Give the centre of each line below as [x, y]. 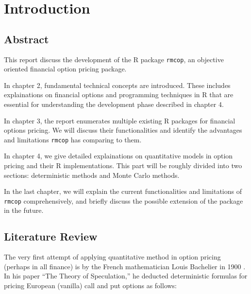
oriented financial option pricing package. [65, 69]
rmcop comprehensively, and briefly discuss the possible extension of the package [124, 200]
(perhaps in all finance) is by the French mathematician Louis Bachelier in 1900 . [125, 266]
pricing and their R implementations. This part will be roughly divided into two [123, 165]
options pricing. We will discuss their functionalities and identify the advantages [123, 130]
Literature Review [51, 236]
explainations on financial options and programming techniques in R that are [119, 95]
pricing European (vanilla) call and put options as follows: [91, 285]
